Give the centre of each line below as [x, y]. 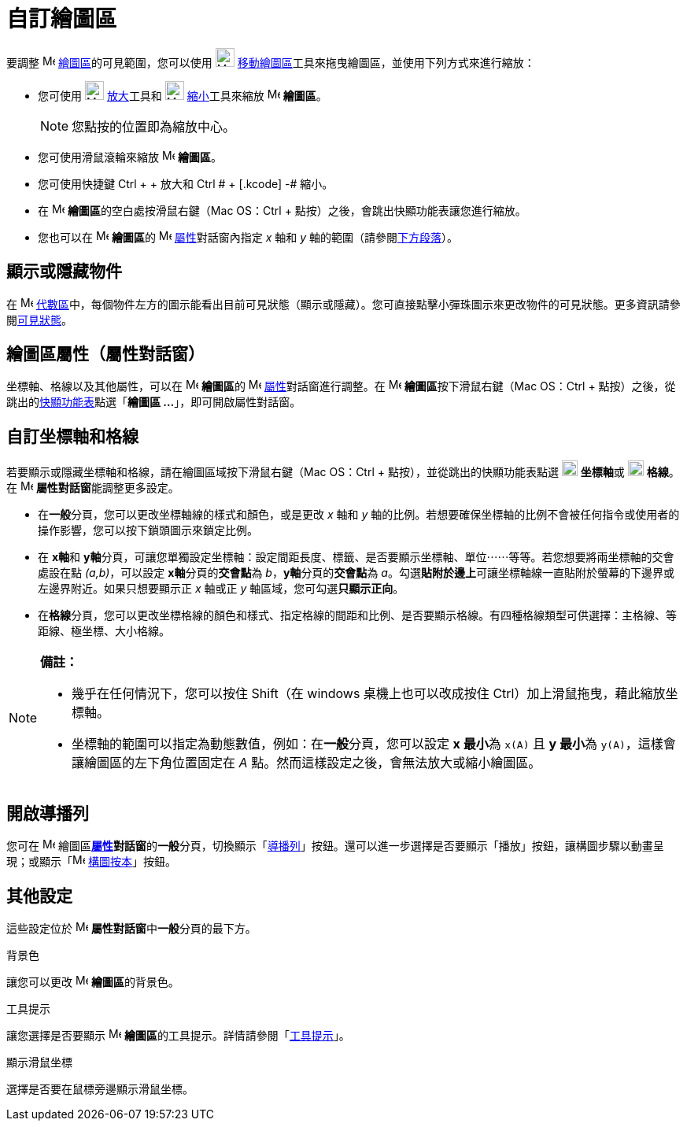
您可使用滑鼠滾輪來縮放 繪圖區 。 [130, 157]
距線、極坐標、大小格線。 [104, 631]
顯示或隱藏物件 [64, 272]
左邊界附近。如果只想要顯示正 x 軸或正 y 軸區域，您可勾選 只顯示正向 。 [221, 589]
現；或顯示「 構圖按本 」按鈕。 [91, 862]
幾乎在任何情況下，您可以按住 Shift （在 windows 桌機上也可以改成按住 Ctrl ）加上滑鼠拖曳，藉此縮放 [369, 694]
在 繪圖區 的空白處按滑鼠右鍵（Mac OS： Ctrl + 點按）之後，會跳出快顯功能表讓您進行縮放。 [282, 210]
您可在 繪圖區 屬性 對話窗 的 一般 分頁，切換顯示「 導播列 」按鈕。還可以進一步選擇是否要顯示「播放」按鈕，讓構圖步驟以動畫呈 [335, 846]
